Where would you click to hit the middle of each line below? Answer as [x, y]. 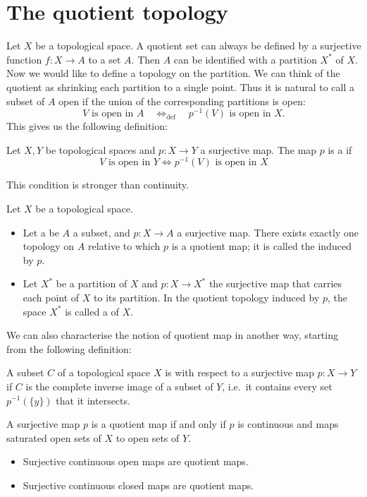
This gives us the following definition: [87, 126]
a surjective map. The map [259, 149]
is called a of [92, 311]
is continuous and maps [288, 424]
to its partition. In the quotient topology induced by [207, 297]
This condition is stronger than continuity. [98, 185]
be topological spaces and [100, 149]
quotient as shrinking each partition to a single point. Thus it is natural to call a [181, 86]
